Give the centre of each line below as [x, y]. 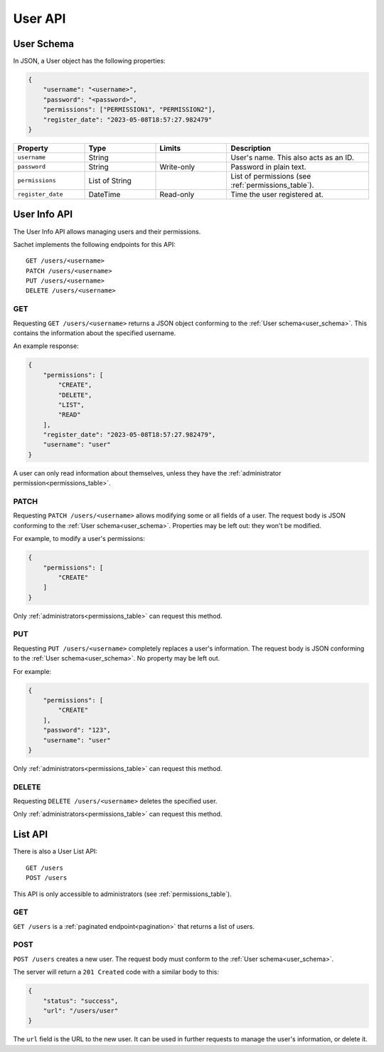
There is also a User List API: [55, 851]
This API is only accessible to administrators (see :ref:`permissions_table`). [122, 894]
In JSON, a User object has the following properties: [90, 61]
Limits [170, 148]
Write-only [177, 167]
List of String [110, 180]
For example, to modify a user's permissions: [79, 539]
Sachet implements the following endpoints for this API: [94, 244]
